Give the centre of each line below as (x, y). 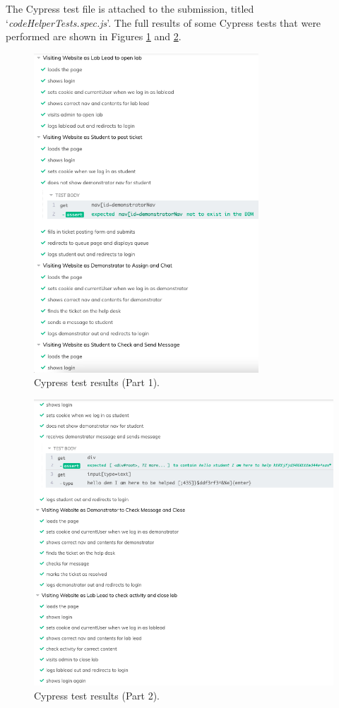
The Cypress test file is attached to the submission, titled (130, 8)
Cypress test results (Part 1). (97, 382)
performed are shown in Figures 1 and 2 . (94, 36)
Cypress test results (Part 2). (97, 695)
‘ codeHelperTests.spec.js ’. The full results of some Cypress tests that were (163, 22)
